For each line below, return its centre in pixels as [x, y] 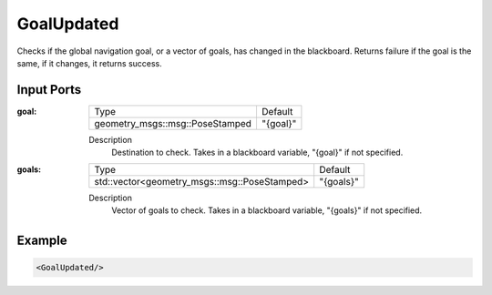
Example [42, 240]
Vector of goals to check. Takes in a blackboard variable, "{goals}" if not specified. [267, 210]
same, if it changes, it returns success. [90, 63]
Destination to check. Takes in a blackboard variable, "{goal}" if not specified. [257, 153]
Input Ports [49, 90]
